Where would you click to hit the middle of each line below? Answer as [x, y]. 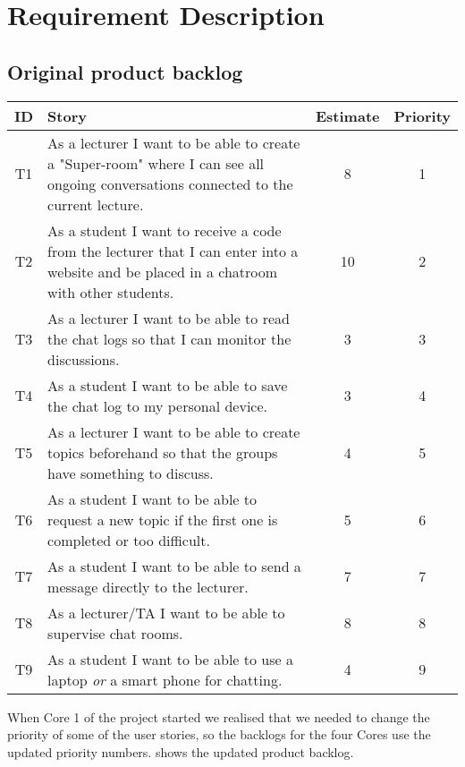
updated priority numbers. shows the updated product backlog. [181, 751]
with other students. [111, 292]
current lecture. [96, 204]
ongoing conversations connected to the [170, 183]
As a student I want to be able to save [168, 385]
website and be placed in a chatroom [163, 271]
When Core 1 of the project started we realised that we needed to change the [219, 716]
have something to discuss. [131, 473]
